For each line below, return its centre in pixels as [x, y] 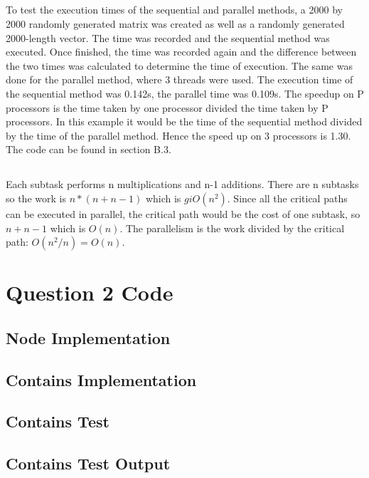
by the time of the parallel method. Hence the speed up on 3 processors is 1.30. [178, 135]
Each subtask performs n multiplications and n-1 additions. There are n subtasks [182, 184]
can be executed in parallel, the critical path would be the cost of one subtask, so [183, 213]
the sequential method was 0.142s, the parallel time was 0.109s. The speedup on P [185, 93]
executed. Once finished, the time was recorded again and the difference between [181, 52]
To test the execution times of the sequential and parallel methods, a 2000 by [174, 10]
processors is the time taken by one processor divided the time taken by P [167, 107]
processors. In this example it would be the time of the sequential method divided [184, 121]
